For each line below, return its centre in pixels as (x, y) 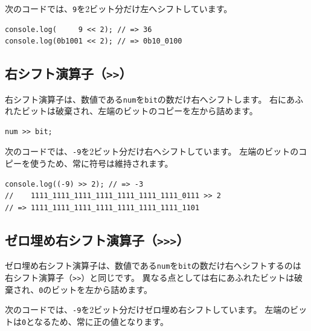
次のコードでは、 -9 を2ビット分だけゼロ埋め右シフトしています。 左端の (148, 310)
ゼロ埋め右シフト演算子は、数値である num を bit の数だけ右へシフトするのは (153, 265)
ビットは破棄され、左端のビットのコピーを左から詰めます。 (139, 111)
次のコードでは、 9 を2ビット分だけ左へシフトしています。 (119, 8)
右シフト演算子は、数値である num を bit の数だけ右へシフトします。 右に (146, 99)
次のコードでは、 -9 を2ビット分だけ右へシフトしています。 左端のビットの (152, 151)
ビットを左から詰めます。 (102, 289)
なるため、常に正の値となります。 (101, 321)
